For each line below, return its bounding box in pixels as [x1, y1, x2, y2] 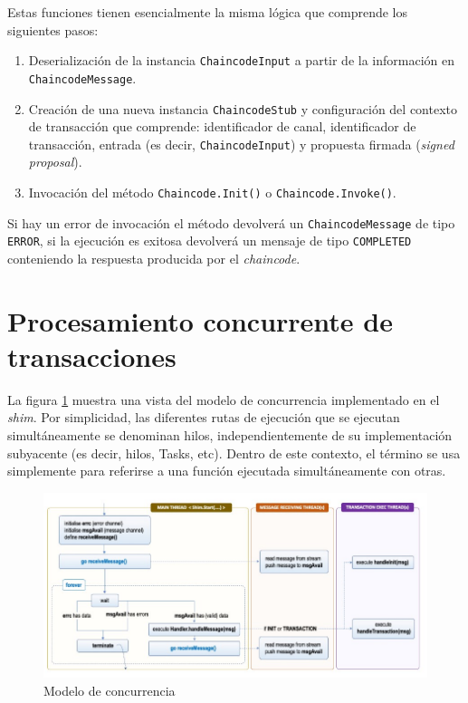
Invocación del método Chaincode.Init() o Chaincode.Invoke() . [28, 183, 396, 201]
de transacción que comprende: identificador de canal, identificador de [28, 117, 416, 136]
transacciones [7, 337, 177, 374]
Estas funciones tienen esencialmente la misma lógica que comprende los [7, 3, 408, 21]
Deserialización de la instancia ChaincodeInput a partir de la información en [28, 51, 454, 70]
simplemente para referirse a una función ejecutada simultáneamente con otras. [7, 461, 446, 480]
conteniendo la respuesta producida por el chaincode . [7, 248, 301, 267]
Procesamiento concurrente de [7, 302, 393, 339]
